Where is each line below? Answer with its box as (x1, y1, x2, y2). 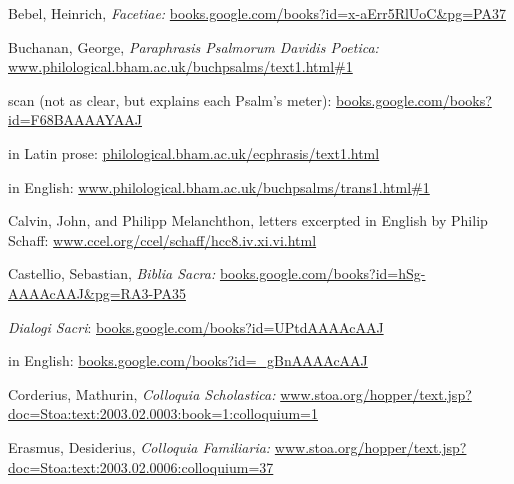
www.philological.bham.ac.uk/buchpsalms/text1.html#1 (8, 56, 353, 77)
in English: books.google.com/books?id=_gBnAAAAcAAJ (8, 350, 368, 371)
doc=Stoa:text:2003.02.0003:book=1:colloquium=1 (8, 403, 319, 424)
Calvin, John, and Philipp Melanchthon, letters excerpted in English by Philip (8, 210, 488, 231)
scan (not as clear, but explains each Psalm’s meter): (8, 89, 332, 110)
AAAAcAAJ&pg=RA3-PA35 (8, 282, 186, 303)
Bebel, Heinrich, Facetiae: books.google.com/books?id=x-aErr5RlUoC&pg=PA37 (8, 3, 506, 23)
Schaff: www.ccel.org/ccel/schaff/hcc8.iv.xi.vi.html (8, 229, 317, 250)
